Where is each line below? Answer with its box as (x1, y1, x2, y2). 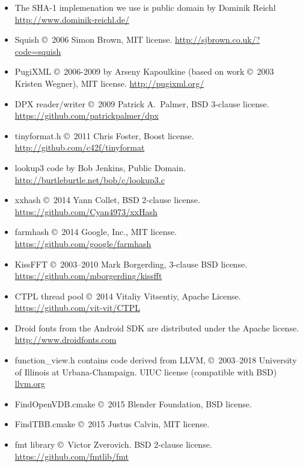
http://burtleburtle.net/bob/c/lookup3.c (14, 173, 165, 186)
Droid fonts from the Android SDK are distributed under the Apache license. (14, 321, 299, 334)
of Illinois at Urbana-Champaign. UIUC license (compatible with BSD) (14, 365, 277, 378)
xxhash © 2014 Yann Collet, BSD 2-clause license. (14, 193, 200, 206)
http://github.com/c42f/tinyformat (14, 141, 145, 154)
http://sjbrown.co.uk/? (175, 33, 260, 46)
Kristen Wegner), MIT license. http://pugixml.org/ (14, 77, 204, 89)
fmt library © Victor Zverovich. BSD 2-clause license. (14, 438, 212, 451)
